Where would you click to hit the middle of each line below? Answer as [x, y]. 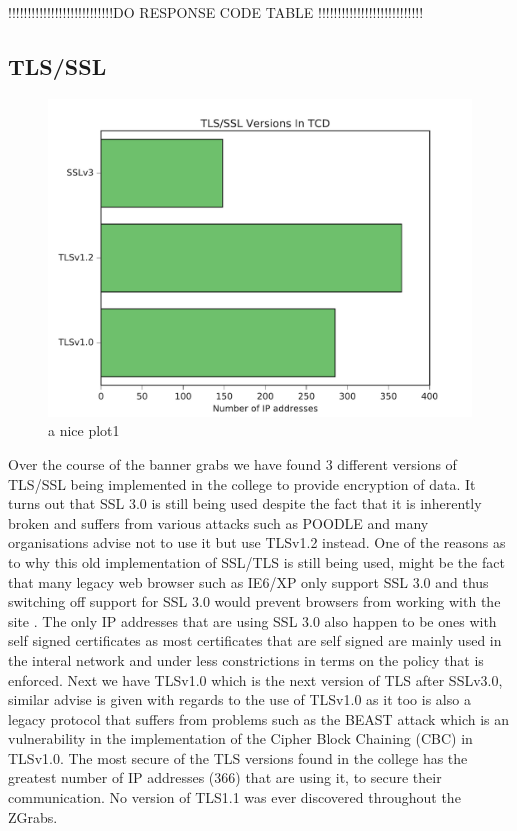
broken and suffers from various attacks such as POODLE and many [218, 522]
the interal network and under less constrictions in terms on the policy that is [246, 659]
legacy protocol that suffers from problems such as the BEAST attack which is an [259, 718]
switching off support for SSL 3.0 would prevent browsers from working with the [254, 601]
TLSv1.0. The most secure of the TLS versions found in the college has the [238, 757]
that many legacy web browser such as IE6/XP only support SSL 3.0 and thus [248, 581]
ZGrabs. [33, 816]
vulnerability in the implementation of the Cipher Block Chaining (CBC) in [240, 738]
